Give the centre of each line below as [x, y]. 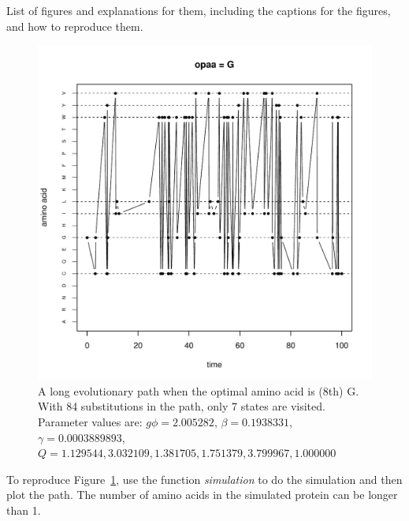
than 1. [24, 510]
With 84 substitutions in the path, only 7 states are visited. [182, 406]
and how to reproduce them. [75, 26]
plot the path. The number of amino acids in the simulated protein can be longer [202, 495]
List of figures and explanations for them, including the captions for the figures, [199, 10]
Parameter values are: [90, 421]
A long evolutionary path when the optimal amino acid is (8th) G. [199, 390]
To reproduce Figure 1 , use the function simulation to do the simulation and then [204, 479]
